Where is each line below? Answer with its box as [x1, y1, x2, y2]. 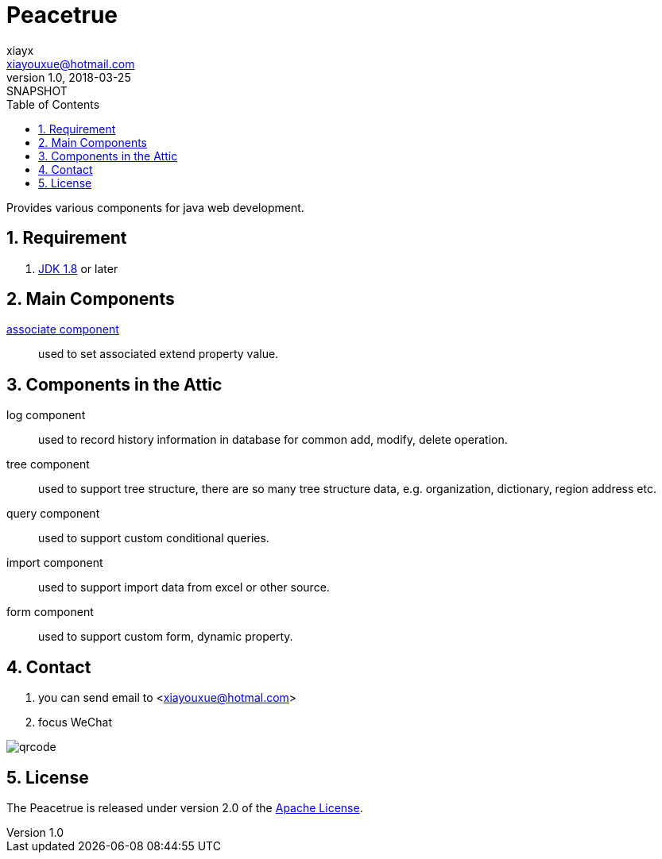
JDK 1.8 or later [38, 261, 118, 275]
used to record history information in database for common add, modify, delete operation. [38, 433, 508, 447]
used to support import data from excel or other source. [38, 580, 330, 595]
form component [6, 605, 94, 619]
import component [6, 556, 103, 570]
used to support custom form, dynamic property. [38, 630, 293, 644]
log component [6, 408, 86, 422]
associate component [6, 322, 119, 337]
